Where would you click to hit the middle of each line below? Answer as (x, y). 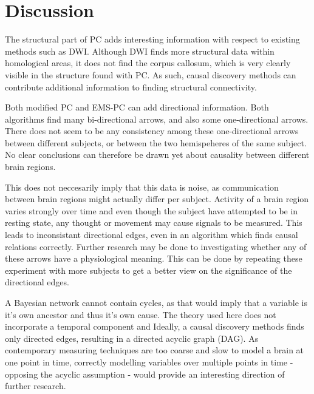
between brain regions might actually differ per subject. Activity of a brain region (157, 199)
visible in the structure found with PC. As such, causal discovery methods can (151, 74)
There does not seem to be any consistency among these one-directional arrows (152, 131)
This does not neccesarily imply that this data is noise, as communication (142, 187)
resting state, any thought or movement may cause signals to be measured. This (154, 222)
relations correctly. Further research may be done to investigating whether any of (156, 246)
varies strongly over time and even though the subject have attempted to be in (152, 210)
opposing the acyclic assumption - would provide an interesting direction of (145, 374)
